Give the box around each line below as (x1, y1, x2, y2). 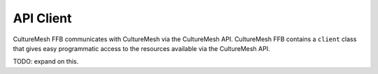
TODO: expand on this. (13, 57, 79, 66)
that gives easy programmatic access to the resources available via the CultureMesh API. (13, 44, 270, 52)
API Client (13, 10, 72, 26)
